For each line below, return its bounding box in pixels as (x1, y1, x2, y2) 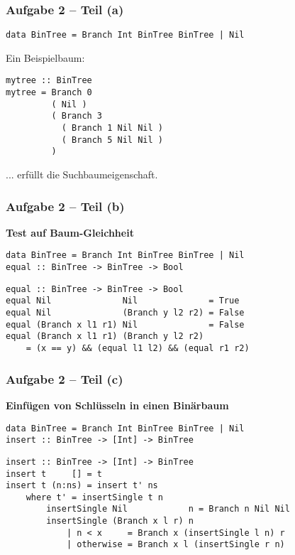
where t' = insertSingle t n (26, 492, 163, 502)
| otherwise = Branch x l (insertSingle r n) (66, 539, 285, 550)
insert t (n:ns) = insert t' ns (6, 480, 158, 491)
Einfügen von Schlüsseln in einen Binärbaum (6, 397, 229, 412)
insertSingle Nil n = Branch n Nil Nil (46, 504, 290, 514)
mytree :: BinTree (6, 75, 92, 86)
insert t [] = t (6, 468, 103, 479)
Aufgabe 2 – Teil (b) (6, 197, 125, 215)
